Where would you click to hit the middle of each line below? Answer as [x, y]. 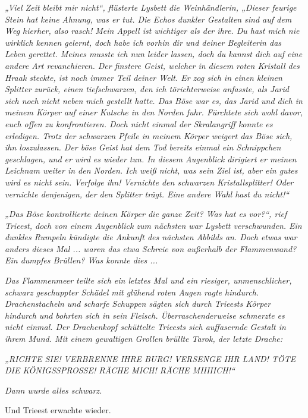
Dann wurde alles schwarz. [54, 390]
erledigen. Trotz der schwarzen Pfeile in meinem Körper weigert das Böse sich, [149, 135]
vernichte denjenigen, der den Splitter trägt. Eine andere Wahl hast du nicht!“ [147, 194]
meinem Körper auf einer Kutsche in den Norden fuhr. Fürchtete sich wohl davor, [154, 112]
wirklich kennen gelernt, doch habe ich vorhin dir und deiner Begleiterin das [143, 42]
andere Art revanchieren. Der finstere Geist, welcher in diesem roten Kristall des [152, 65]
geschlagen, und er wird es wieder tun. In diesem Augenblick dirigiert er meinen [151, 158]
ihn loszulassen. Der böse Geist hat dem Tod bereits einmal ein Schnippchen [143, 147]
